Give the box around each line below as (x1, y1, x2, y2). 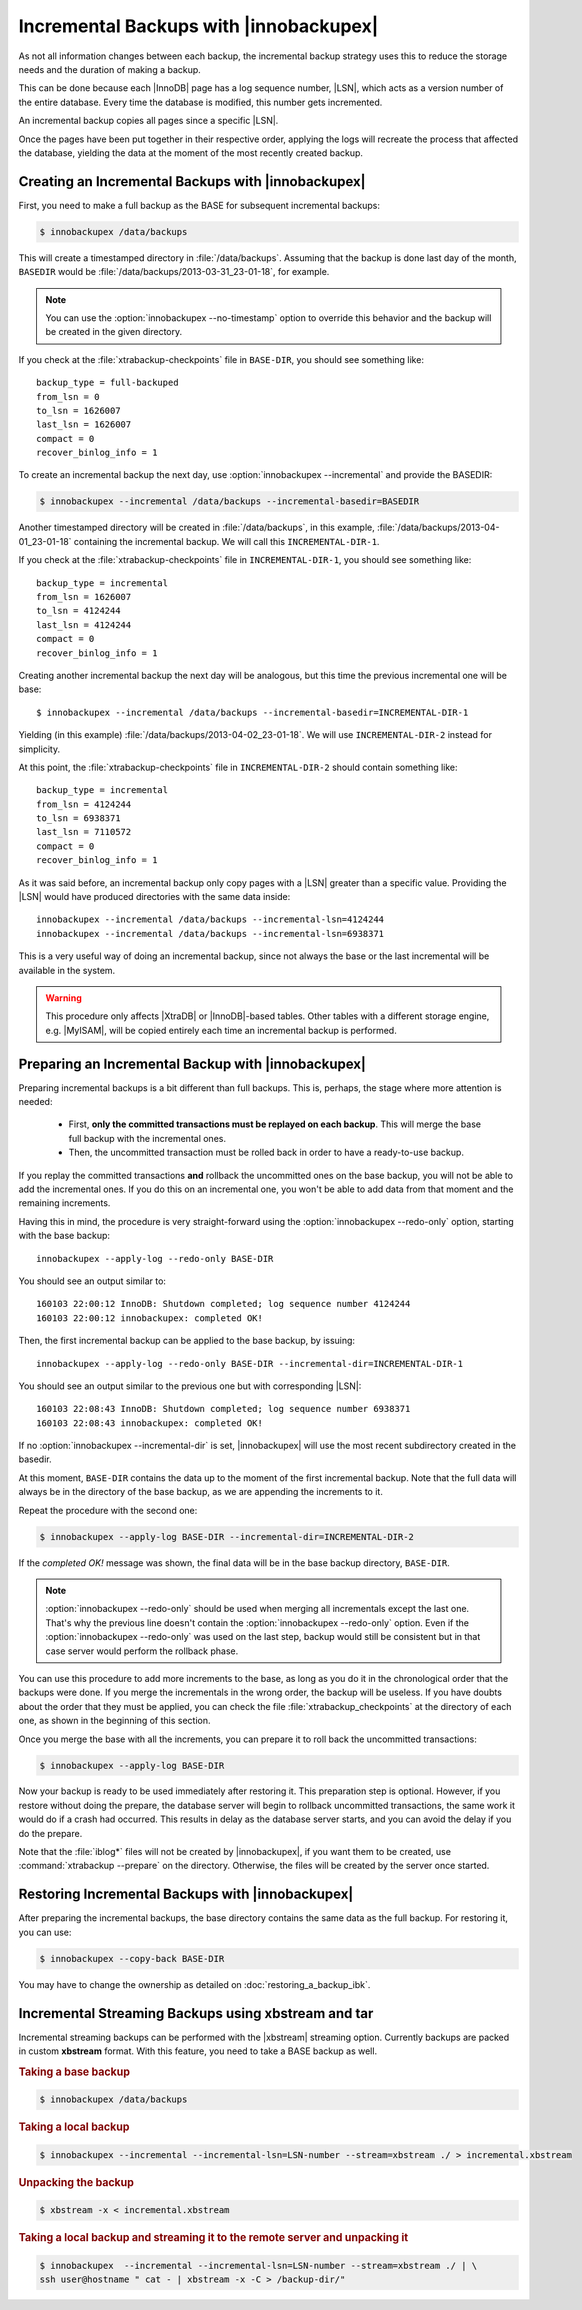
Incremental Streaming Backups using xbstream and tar (18, 2005, 374, 2022)
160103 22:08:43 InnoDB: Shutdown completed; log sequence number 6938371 (36, 1403, 411, 1415)
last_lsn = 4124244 (36, 619, 132, 630)
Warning (45, 991, 82, 1004)
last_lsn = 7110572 (36, 826, 132, 838)
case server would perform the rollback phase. (45, 1645, 239, 1657)
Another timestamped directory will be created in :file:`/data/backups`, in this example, (18, 521, 375, 534)
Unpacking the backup (18, 2175, 135, 2189)
